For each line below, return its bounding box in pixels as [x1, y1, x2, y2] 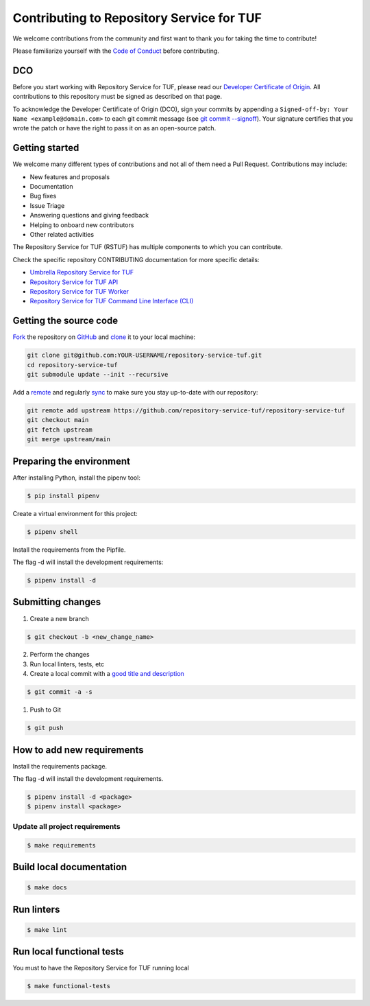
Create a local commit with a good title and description [29, 670, 184, 678]
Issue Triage [29, 201, 65, 209]
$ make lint [27, 926, 68, 933]
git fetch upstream [27, 425, 92, 434]
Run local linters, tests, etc [29, 659, 105, 668]
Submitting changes [12, 596, 101, 608]
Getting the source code [12, 315, 119, 327]
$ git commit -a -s [27, 688, 92, 696]
